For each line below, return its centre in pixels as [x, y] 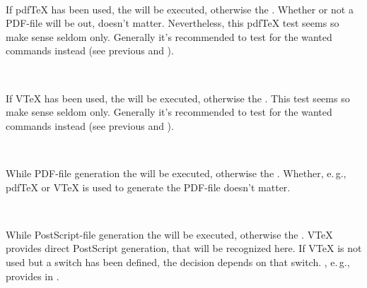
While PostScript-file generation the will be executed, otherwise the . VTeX [169, 234]
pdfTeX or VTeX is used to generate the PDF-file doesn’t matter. [148, 187]
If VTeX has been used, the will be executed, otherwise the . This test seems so [178, 98]
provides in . [33, 276]
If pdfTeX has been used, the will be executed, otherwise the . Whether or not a [180, 9]
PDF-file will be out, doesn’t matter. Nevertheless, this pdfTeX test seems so [173, 23]
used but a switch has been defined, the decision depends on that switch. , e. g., [178, 262]
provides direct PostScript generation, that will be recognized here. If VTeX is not [184, 248]
